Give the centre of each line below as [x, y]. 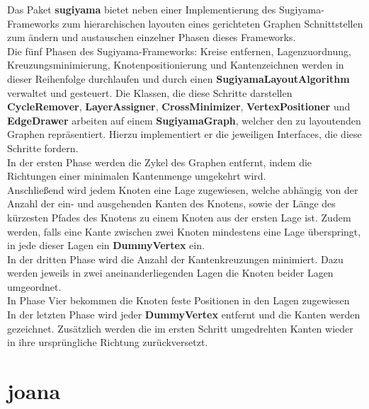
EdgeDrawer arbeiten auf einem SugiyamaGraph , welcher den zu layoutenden [184, 120]
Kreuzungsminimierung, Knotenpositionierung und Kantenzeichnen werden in [176, 65]
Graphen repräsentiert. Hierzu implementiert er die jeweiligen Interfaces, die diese [184, 134]
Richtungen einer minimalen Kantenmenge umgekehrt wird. [137, 176]
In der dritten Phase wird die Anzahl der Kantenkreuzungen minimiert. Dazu [175, 259]
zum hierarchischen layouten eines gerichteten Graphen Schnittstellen [213, 23]
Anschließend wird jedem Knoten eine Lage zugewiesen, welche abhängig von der [183, 189]
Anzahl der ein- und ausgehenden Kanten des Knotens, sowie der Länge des [171, 203]
